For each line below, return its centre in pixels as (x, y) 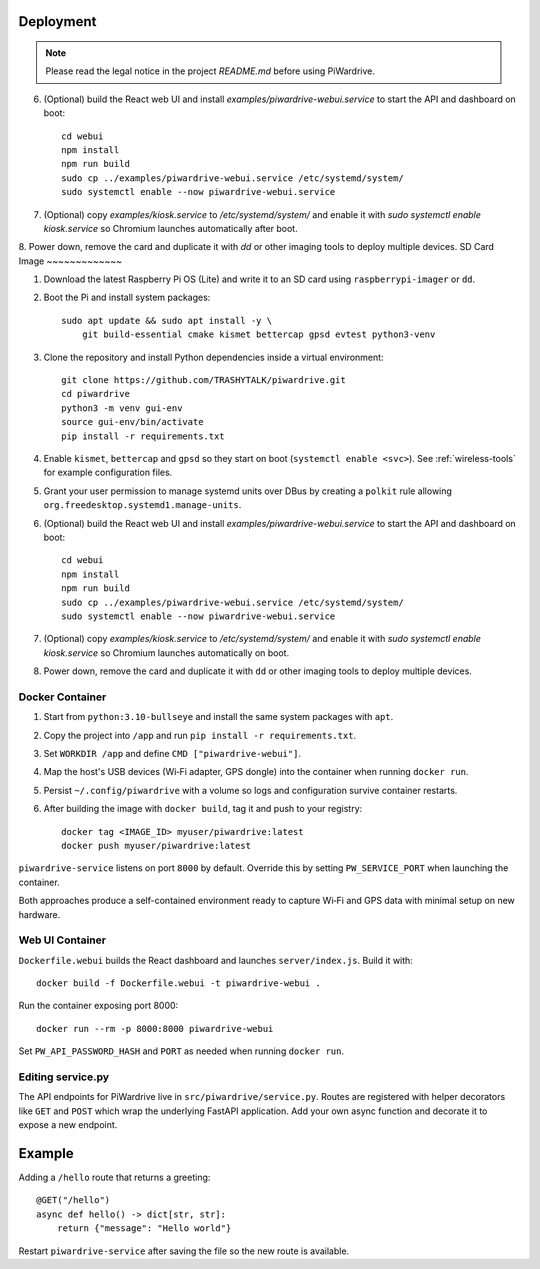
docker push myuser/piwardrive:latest (156, 845)
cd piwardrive (95, 394)
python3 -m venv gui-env (122, 408)
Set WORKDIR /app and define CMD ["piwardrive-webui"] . (172, 753)
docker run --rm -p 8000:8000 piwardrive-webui (155, 1028)
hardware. (39, 914)
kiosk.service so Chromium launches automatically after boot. (171, 228)
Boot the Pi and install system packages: (127, 297)
